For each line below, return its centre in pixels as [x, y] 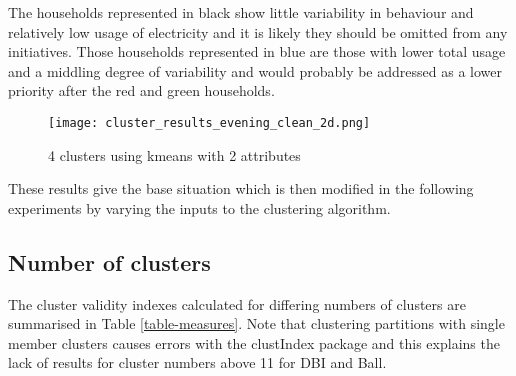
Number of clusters [109, 261]
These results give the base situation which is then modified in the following [241, 188]
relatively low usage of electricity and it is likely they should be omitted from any [258, 31]
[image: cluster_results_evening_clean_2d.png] [209, 122]
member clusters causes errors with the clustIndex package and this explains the [254, 342]
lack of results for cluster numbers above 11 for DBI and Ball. [197, 362]
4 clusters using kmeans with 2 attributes [174, 154]
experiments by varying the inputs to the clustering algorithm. [199, 207]
